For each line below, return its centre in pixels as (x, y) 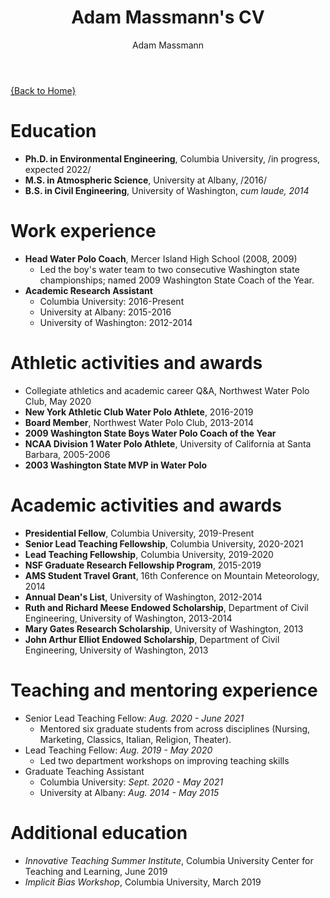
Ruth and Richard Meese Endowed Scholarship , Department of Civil (166, 607)
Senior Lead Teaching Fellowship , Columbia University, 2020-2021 (164, 543)
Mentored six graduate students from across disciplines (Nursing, (175, 728)
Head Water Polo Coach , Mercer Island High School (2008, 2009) (161, 258)
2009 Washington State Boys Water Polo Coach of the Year (150, 433)
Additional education (99, 832)
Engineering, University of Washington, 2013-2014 (128, 618)
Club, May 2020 (58, 401)
